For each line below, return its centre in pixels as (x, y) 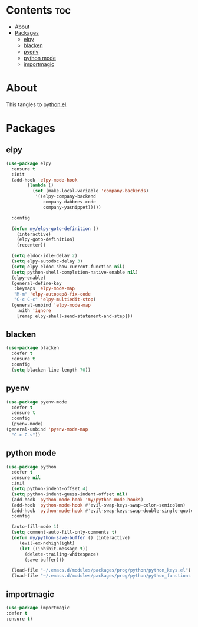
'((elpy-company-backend (65, 196)
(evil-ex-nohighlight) (47, 543)
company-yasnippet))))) (72, 207)
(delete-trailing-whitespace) (62, 554)
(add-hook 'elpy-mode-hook (44, 180)
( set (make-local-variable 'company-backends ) (90, 191)
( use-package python (32, 467)
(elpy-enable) (29, 278)
